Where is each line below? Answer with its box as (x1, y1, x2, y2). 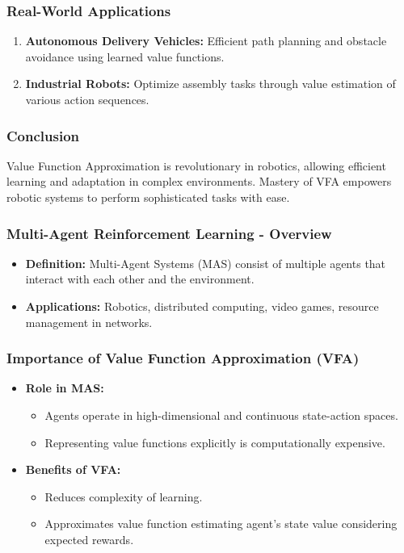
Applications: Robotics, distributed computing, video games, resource (25, 298, 379, 314)
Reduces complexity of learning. (44, 488, 203, 505)
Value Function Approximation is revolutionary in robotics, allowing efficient (6, 157, 386, 174)
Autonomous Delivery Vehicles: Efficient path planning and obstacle (25, 32, 387, 49)
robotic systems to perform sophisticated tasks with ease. (6, 189, 290, 205)
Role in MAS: (25, 379, 104, 396)
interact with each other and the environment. (25, 270, 255, 287)
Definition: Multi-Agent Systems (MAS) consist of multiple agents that (25, 254, 386, 271)
